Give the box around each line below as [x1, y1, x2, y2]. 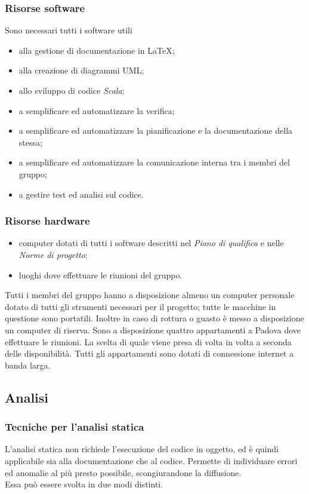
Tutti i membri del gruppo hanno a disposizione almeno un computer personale [5, 289, 295, 301]
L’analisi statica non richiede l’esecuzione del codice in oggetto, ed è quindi [5, 443, 279, 455]
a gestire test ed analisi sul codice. [18, 188, 144, 200]
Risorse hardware [5, 213, 90, 228]
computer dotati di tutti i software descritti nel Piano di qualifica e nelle [18, 237, 284, 249]
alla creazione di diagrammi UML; [18, 64, 144, 76]
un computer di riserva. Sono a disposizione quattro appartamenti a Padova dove [5, 323, 301, 336]
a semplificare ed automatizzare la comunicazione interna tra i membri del [18, 156, 290, 168]
